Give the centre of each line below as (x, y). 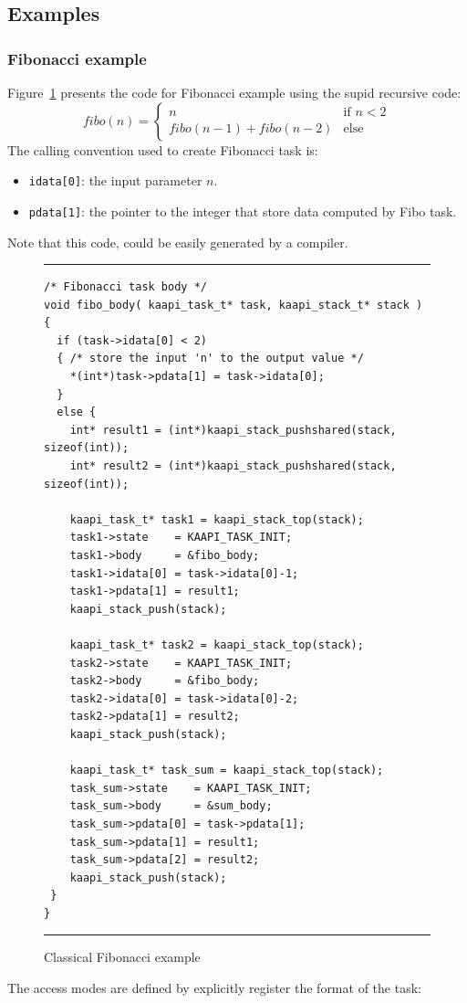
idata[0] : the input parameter (115, 180)
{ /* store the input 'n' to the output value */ (210, 359)
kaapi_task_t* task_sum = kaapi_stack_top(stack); (227, 771)
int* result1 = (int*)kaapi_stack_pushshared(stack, (233, 430)
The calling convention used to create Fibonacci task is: (163, 149)
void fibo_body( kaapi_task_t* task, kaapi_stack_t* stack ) (233, 305)
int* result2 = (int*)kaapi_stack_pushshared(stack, (233, 466)
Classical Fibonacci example (122, 957)
